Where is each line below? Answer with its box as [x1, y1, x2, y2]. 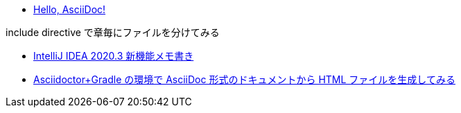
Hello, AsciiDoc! [33, 3, 106, 15]
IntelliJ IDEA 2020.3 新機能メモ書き [33, 50, 194, 62]
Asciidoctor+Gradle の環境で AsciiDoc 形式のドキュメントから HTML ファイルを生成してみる [33, 73, 455, 85]
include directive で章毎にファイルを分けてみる [6, 26, 220, 38]
